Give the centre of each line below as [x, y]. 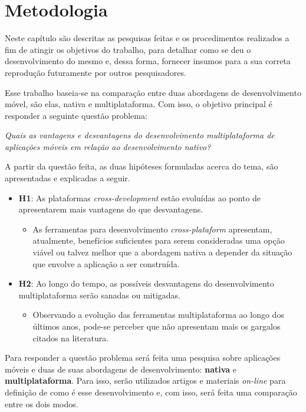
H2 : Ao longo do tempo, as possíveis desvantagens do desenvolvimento [146, 283]
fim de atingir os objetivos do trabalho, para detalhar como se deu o [128, 49]
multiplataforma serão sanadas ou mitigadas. [99, 295]
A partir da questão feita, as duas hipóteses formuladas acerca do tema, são [142, 166]
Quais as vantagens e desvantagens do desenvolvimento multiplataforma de [140, 135]
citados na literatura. [71, 338]
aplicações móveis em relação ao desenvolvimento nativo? [108, 146]
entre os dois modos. [42, 403]
